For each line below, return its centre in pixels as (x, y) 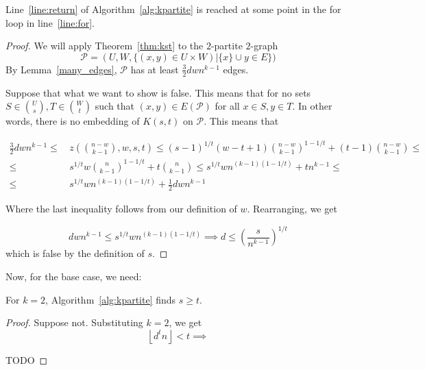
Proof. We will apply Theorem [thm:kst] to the (105, 46)
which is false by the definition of (75, 253)
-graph (264, 46)
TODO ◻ (27, 359)
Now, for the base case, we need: (74, 276)
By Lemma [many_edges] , (61, 69)
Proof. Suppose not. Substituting (74, 322)
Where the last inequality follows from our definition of (121, 209)
